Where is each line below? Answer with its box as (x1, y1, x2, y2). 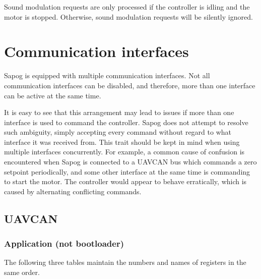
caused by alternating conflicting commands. (4, 186, 142, 196)
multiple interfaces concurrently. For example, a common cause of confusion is (4, 146, 245, 157)
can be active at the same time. (4, 90, 101, 100)
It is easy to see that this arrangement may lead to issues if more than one (4, 107, 234, 118)
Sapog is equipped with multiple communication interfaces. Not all (4, 70, 210, 81)
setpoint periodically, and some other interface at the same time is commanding (4, 166, 250, 177)
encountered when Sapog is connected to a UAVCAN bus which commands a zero (4, 156, 257, 167)
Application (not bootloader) (4, 237, 124, 250)
